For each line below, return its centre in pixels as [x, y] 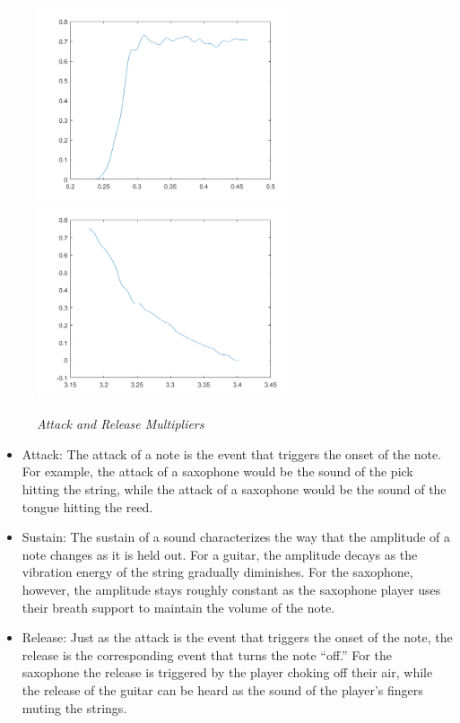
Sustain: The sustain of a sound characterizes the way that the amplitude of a [236, 537]
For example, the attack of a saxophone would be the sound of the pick [217, 471]
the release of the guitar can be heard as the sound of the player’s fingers [222, 689]
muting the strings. [74, 707]
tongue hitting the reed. [87, 506]
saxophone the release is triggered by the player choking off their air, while [227, 672]
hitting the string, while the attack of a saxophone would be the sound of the [234, 488]
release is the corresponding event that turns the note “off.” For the [207, 654]
